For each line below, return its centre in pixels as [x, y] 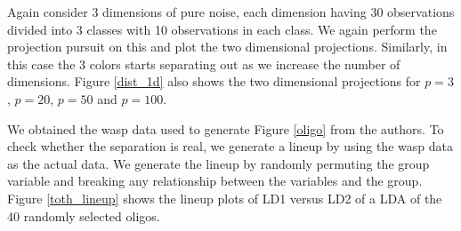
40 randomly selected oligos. [84, 215]
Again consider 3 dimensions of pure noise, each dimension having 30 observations [231, 12]
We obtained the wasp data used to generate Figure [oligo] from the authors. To [226, 128]
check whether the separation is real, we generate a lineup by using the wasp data [230, 146]
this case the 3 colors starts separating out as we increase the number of [204, 64]
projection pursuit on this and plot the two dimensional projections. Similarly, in [227, 47]
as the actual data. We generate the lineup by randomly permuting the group [218, 163]
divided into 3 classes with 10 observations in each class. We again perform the [222, 29]
